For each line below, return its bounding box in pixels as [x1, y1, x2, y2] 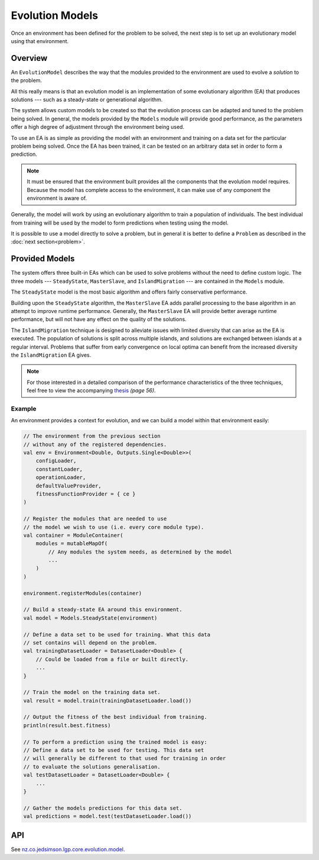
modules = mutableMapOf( [35, 540, 108, 547]
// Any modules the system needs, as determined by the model [48, 548, 233, 555]
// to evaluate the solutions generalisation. [23, 763, 161, 770]
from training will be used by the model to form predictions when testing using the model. [11, 219, 229, 226]
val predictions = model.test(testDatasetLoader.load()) [23, 813, 192, 820]
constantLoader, [35, 465, 83, 473]
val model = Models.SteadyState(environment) [23, 614, 158, 621]
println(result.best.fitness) [23, 722, 111, 729]
